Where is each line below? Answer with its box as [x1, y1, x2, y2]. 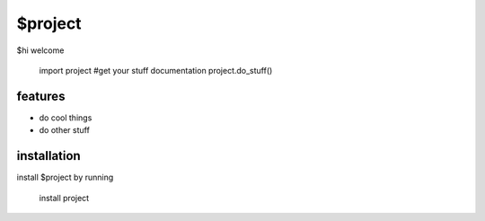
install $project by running [16, 172, 114, 183]
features [16, 88, 66, 103]
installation [16, 148, 81, 164]
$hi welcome [16, 45, 65, 56]
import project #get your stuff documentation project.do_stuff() [39, 65, 273, 75]
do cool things [39, 112, 93, 123]
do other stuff [39, 125, 90, 136]
